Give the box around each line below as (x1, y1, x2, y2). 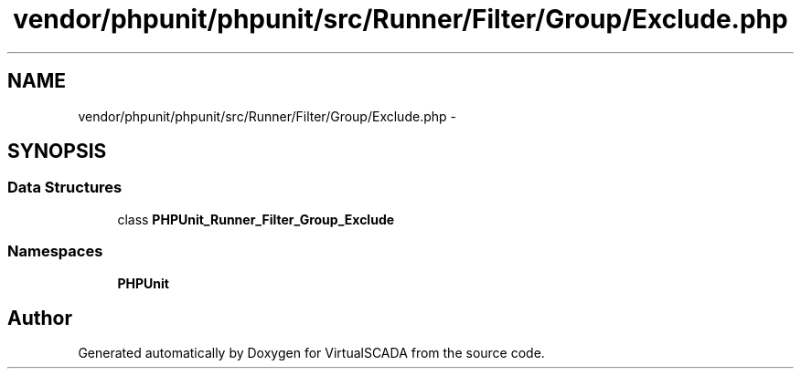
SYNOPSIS (7, 140, 107, 163)
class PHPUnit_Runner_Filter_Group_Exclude (117, 211, 395, 227)
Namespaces (7, 242, 103, 261)
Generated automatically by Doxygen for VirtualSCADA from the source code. (78, 345, 545, 361)
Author (7, 306, 72, 329)
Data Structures (7, 178, 123, 197)
